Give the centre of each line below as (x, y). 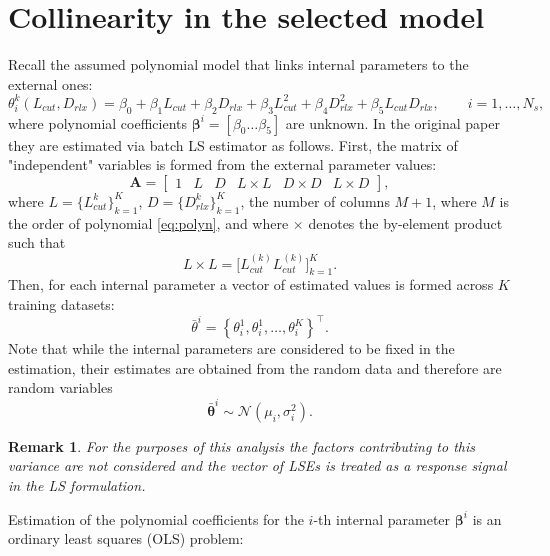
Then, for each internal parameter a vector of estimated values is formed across (251, 284)
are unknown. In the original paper (392, 122)
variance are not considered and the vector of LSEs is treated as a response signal (257, 465)
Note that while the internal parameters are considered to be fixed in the (231, 348)
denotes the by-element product (405, 222)
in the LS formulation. (77, 484)
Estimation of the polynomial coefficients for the (156, 518)
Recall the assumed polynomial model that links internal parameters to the (238, 64)
